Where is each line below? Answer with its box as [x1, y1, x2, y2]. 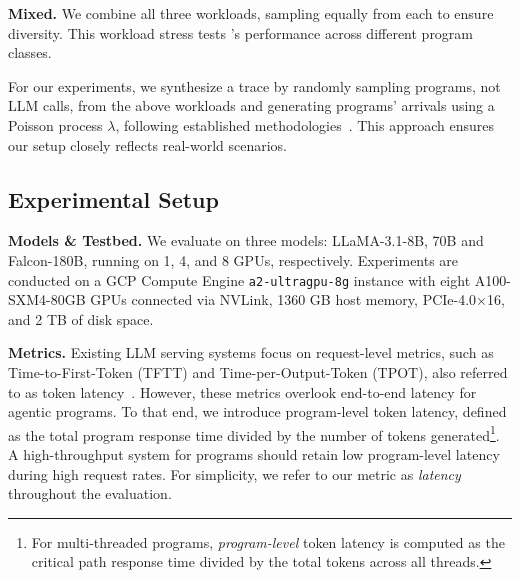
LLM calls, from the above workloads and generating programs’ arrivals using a [8, 95, 495, 116]
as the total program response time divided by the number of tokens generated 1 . [8, 421, 500, 445]
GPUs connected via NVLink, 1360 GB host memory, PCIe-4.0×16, [90, 289, 505, 310]
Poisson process [8, 114, 103, 135]
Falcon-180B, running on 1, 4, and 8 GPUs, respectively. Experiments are [8, 249, 459, 270]
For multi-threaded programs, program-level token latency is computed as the [31, 531, 505, 552]
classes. [8, 42, 52, 63]
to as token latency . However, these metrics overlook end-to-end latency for [8, 381, 477, 402]
